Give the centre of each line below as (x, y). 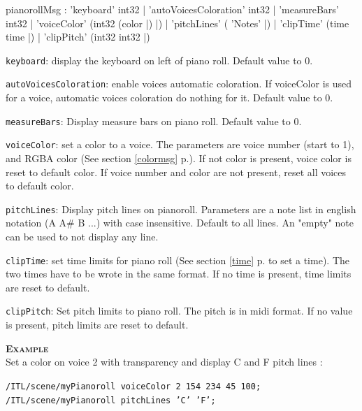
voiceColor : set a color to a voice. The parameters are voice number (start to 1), (180, 144)
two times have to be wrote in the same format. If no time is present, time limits (179, 274)
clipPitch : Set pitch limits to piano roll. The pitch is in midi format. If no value (179, 311)
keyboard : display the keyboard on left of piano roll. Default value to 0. (159, 60)
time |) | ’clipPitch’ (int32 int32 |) (78, 37)
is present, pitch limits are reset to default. (97, 325)
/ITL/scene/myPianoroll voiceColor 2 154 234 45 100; (133, 386)
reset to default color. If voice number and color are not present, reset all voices (176, 172)
